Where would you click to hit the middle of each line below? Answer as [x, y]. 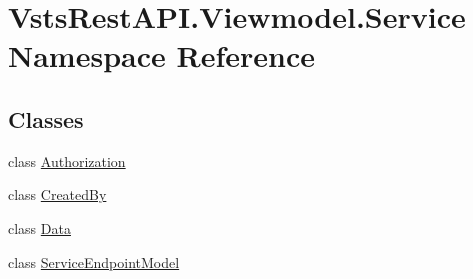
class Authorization [67, 160]
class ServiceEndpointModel [94, 261]
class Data [39, 227]
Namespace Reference [161, 55]
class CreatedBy [57, 194]
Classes [46, 118]
